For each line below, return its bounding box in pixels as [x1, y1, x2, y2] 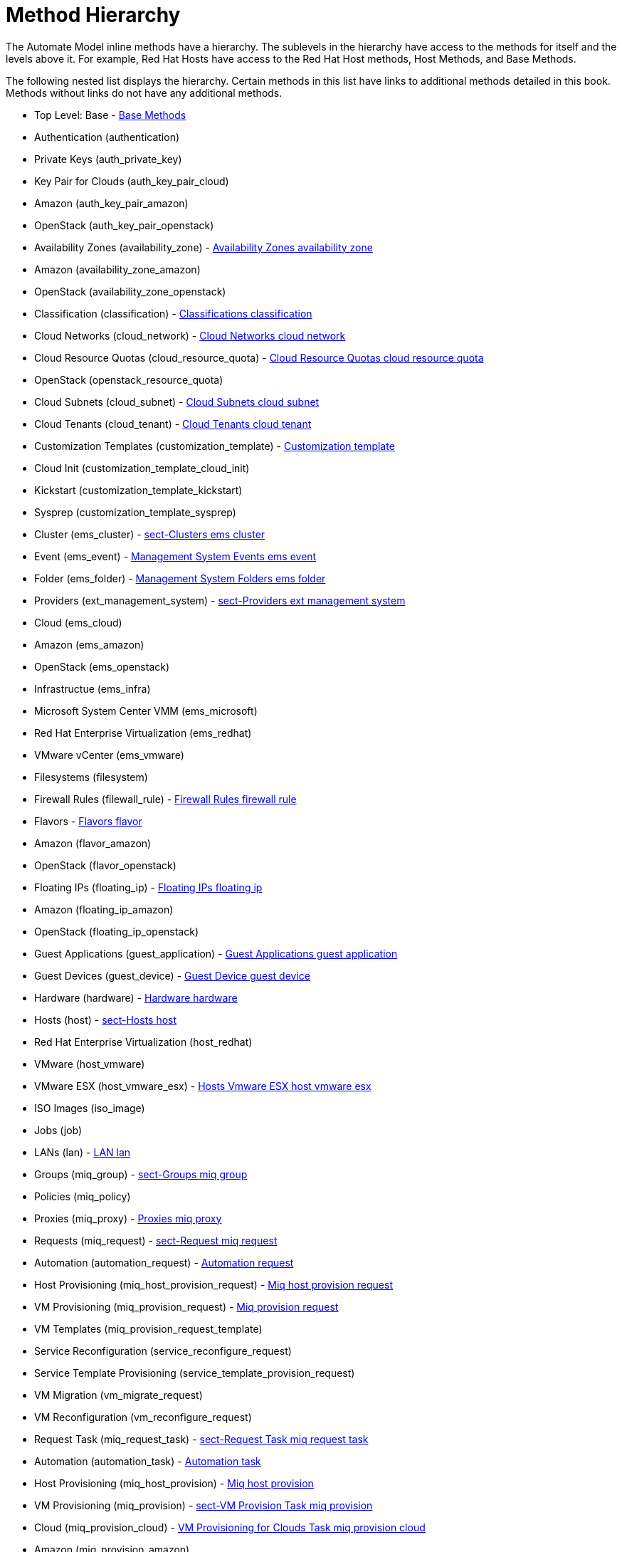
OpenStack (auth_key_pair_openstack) [34, 219, 214, 231]
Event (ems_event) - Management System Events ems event [34, 550, 317, 562]
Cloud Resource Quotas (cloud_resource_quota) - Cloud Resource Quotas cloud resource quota [34, 351, 484, 364]
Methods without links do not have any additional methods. [6, 86, 283, 99]
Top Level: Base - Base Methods [34, 108, 186, 121]
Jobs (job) [34, 1123, 83, 1136]
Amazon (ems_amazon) [34, 638, 144, 651]
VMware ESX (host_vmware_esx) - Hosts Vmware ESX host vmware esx [34, 1079, 371, 1092]
